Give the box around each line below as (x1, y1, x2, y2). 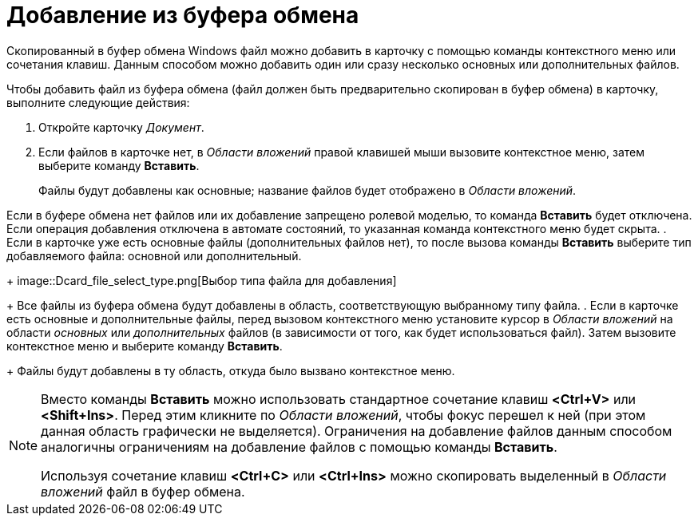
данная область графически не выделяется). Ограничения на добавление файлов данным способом (41, 422, 672, 439)
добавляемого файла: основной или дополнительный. (6, 248, 302, 263)
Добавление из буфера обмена (6, 2, 359, 29)
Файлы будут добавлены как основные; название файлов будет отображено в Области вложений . (38, 183, 577, 197)
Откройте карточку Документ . (38, 120, 204, 134)
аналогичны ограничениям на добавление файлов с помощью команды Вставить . (41, 438, 557, 455)
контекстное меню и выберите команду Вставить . (6, 338, 283, 353)
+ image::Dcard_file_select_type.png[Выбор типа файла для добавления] (6, 273, 397, 287)
